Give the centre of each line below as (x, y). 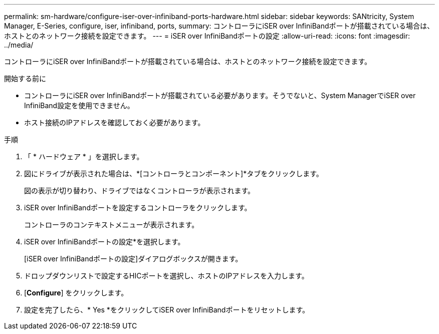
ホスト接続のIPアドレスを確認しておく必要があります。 (115, 122)
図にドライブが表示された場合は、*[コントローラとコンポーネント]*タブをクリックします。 (174, 174)
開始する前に (25, 78)
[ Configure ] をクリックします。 (76, 293)
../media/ (19, 45)
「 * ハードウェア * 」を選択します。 (84, 156)
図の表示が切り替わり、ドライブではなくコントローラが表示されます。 (140, 191)
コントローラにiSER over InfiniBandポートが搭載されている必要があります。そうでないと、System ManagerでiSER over (220, 95)
